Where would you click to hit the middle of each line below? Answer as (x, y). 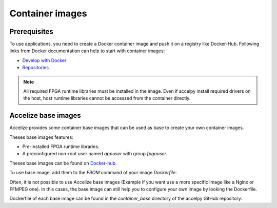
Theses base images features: (42, 137)
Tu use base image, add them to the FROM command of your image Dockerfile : (93, 173)
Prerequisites (31, 32)
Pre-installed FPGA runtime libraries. (61, 147)
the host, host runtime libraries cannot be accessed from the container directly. (107, 98)
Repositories (35, 68)
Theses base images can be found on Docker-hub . (63, 163)
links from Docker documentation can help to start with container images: (87, 51)
